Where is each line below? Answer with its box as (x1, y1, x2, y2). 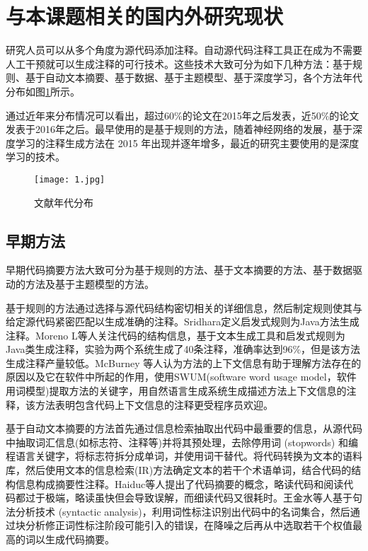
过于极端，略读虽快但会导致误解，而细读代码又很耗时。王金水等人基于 (25, 490, 352, 505)
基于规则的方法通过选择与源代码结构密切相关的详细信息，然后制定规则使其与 (6, 300, 362, 315)
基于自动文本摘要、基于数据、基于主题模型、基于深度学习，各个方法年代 (25, 70, 362, 85)
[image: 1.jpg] (34, 174, 105, 185)
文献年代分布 (34, 195, 93, 209)
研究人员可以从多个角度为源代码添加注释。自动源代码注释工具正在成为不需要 (6, 42, 362, 57)
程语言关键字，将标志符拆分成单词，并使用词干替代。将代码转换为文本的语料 (6, 448, 362, 463)
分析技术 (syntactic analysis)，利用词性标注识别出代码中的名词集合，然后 (15, 504, 350, 518)
